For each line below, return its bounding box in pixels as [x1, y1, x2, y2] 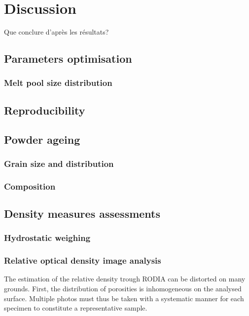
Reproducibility [4, 102, 85, 118]
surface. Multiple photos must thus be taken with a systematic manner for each [4, 293, 244, 303]
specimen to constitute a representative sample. [4, 303, 147, 313]
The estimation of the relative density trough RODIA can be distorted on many [4, 274, 246, 284]
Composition [4, 180, 56, 192]
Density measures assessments [4, 205, 161, 221]
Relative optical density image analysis [4, 254, 161, 267]
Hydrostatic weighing [4, 232, 91, 244]
